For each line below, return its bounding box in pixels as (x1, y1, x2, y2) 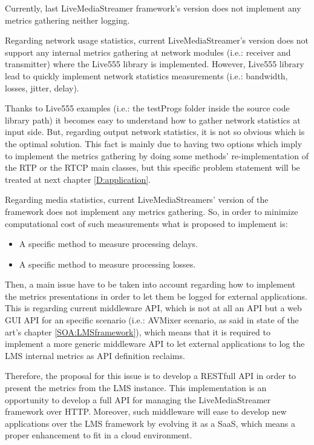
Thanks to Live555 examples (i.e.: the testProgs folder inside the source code (5, 102, 290, 114)
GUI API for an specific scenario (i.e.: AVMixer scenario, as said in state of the (5, 314, 299, 326)
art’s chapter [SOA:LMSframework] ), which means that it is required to (5, 325, 270, 338)
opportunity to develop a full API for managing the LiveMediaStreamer (5, 393, 271, 406)
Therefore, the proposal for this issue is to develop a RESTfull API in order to (5, 369, 296, 382)
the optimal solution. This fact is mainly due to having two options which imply (5, 137, 303, 150)
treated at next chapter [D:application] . (5, 173, 151, 185)
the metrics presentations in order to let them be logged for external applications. (5, 289, 307, 302)
